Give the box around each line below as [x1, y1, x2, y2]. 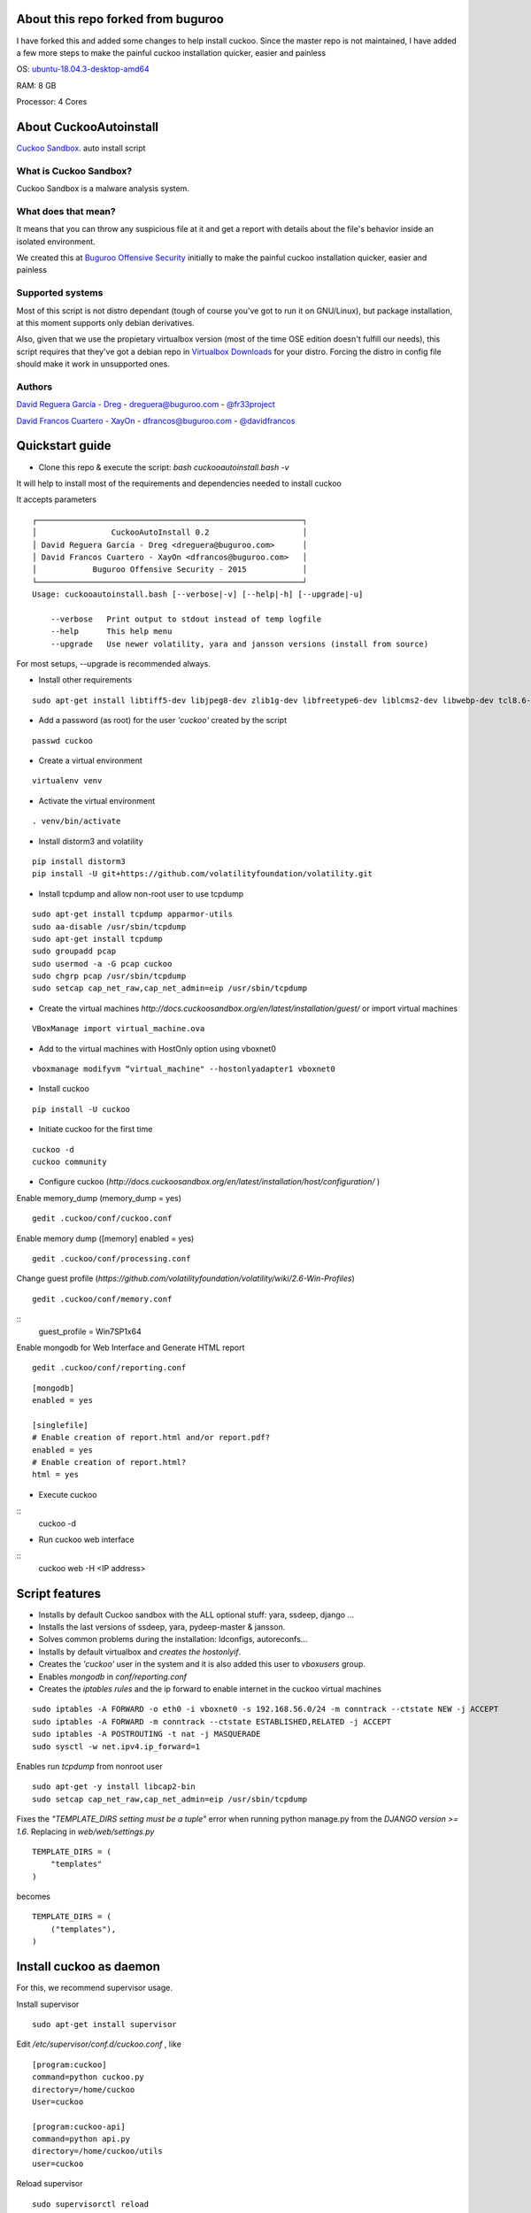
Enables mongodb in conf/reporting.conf [38, 1671, 188, 1682]
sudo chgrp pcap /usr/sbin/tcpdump [32, 971, 187, 982]
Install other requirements [38, 675, 133, 685]
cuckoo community [32, 1156, 107, 1167]
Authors [16, 381, 53, 393]
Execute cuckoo [38, 1489, 97, 1500]
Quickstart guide [16, 438, 112, 453]
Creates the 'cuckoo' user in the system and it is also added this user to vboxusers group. [38, 1659, 366, 1669]
